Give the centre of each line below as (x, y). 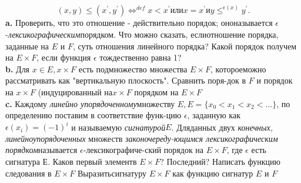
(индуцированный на (75, 92)
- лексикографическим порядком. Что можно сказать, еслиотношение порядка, (142, 34)
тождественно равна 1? (141, 57)
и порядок (275, 80)
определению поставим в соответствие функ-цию (93, 115)
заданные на (27, 46)
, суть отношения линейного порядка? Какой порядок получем (185, 46)
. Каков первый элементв (92, 162)
